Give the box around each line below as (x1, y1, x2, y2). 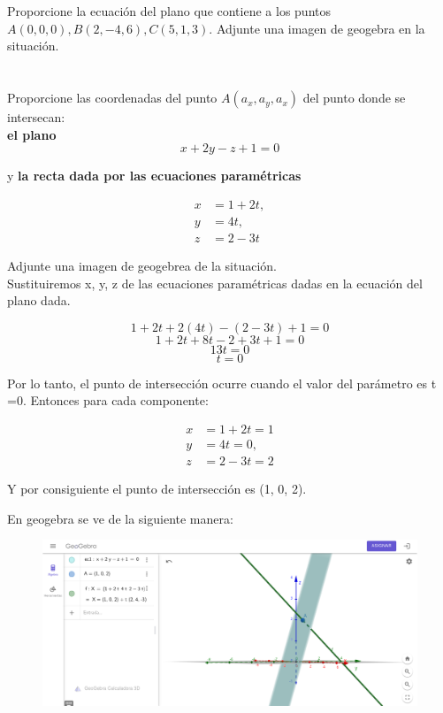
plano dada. (7, 291, 71, 310)
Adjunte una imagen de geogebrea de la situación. (7, 257, 278, 275)
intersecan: (7, 108, 65, 126)
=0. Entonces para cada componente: (7, 391, 209, 410)
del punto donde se (302, 88, 406, 107)
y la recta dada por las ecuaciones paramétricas (7, 166, 302, 185)
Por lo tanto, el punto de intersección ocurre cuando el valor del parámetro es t (7, 373, 437, 392)
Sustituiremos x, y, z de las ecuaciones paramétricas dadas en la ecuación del (7, 273, 423, 292)
